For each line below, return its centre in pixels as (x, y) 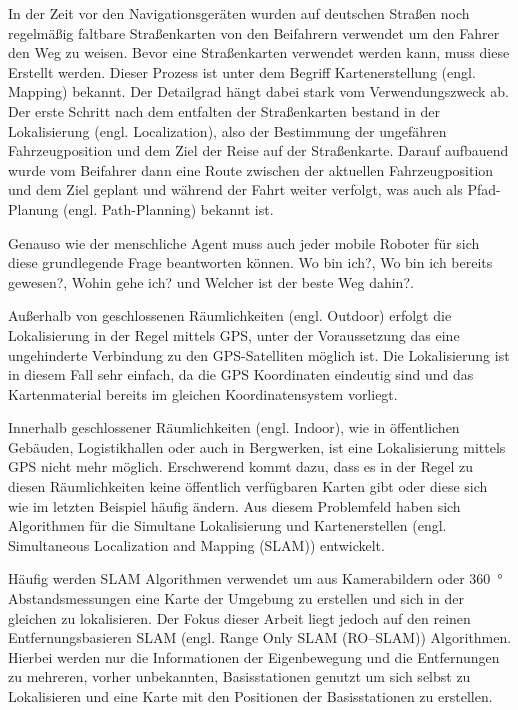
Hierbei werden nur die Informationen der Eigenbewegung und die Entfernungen (254, 656)
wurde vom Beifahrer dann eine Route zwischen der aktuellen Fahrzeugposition (251, 169)
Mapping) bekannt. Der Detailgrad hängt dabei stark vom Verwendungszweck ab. (258, 91)
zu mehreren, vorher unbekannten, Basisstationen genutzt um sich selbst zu (239, 676)
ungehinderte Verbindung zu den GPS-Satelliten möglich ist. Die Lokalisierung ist (259, 354)
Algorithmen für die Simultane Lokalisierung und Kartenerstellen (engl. (227, 525)
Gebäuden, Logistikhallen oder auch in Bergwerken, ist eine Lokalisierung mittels (257, 446)
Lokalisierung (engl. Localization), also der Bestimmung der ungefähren (227, 130)
